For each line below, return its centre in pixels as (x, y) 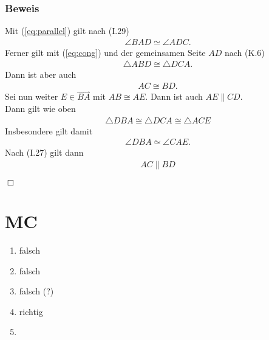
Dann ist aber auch (41, 75)
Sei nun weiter (32, 96)
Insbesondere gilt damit (49, 130)
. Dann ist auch (174, 96)
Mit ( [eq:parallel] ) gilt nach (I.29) (67, 31)
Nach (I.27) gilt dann (44, 152)
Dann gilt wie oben (40, 108)
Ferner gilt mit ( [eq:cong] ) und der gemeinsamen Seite (105, 52)
